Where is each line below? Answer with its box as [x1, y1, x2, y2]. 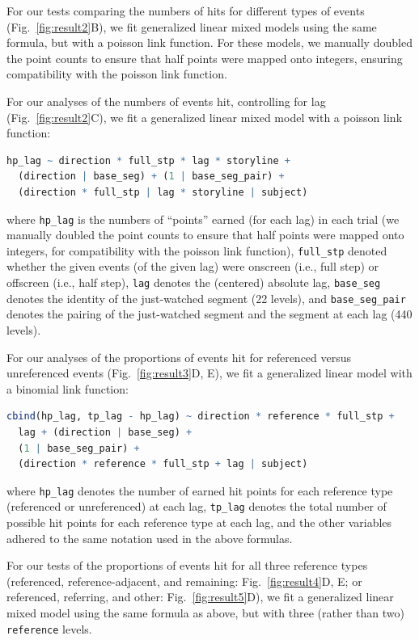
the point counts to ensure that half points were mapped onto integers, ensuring [6, 49, 403, 66]
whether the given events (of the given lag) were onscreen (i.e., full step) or [6, 258, 379, 275]
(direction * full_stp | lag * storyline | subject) [18, 186, 308, 198]
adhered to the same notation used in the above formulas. [6, 529, 293, 546]
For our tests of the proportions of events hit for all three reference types [6, 557, 368, 574]
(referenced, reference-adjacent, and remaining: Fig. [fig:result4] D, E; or [6, 572, 362, 589]
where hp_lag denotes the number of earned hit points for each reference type [6, 482, 393, 499]
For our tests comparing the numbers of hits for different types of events [6, 2, 365, 19]
